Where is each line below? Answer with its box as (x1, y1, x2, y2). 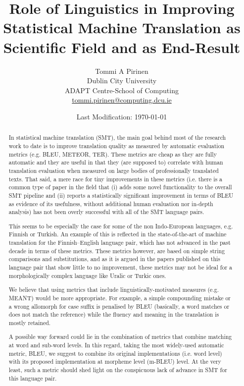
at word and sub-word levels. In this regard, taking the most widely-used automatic (8, 341, 224, 349)
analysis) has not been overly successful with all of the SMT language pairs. (8, 208, 204, 216)
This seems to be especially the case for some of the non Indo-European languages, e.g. (8, 221, 233, 230)
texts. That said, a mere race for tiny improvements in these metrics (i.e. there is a (8, 174, 223, 183)
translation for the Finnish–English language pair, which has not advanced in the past (8, 238, 231, 247)
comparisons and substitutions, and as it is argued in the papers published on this (8, 255, 221, 263)
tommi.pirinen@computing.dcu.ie (72, 95, 172, 105)
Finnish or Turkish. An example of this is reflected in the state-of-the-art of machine (8, 230, 227, 238)
